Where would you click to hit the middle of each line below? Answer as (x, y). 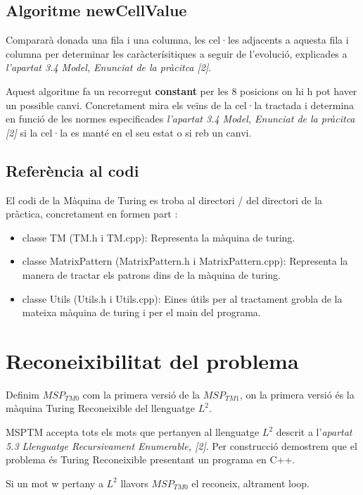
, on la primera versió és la (297, 394)
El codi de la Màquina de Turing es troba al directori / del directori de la (164, 200)
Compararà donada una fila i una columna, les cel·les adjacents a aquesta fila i (177, 40)
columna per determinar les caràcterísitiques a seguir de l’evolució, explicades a (177, 53)
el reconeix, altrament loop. (250, 483)
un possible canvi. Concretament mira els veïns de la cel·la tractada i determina (180, 105)
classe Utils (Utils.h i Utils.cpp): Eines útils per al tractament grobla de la (182, 298)
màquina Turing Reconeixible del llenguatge (100, 408)
